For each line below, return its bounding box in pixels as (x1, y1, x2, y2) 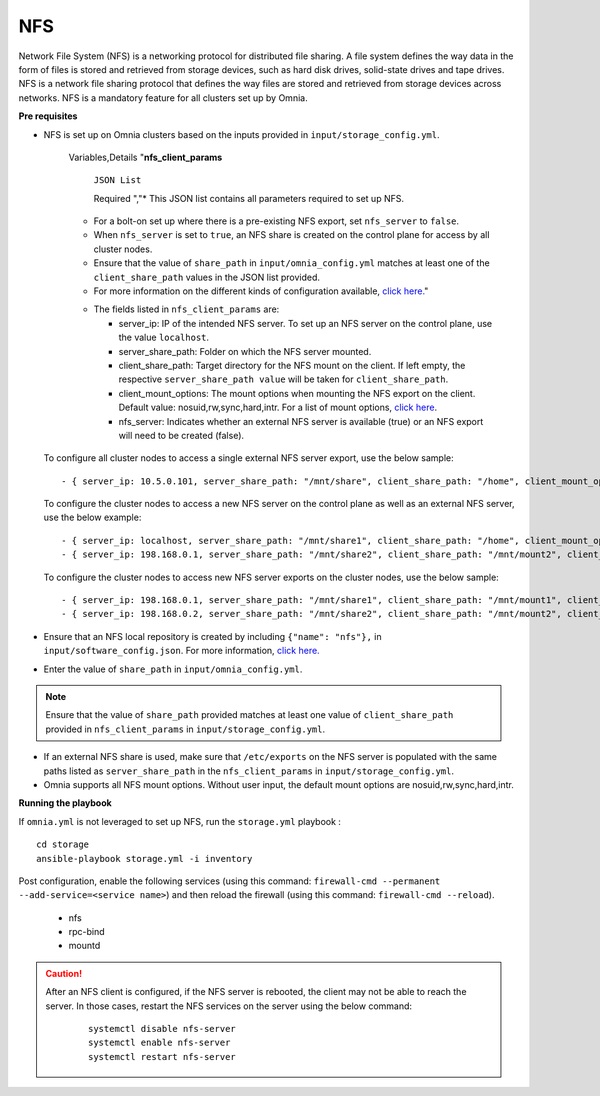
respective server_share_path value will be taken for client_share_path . (118, 373, 449, 385)
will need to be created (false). (118, 429, 245, 441)
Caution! (45, 967, 83, 979)
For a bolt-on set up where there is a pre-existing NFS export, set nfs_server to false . (93, 215, 460, 227)
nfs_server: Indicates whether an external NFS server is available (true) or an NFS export (118, 415, 484, 427)
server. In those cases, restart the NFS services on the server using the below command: (45, 1000, 413, 1012)
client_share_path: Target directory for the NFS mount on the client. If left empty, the (118, 359, 466, 371)
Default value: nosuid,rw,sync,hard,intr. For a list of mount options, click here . (118, 401, 438, 414)
